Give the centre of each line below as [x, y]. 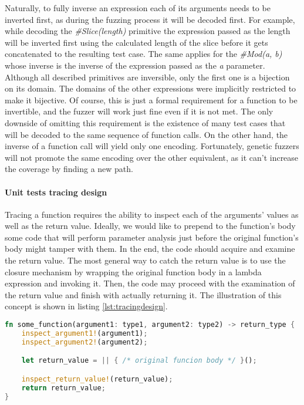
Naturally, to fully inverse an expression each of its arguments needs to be [138, 8]
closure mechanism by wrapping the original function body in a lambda [133, 271]
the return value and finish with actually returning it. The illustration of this [143, 294]
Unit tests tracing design [56, 192]
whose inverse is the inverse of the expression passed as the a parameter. [135, 65]
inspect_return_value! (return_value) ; [97, 379]
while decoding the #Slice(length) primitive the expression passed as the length [148, 31]
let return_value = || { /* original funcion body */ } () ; [139, 361]
